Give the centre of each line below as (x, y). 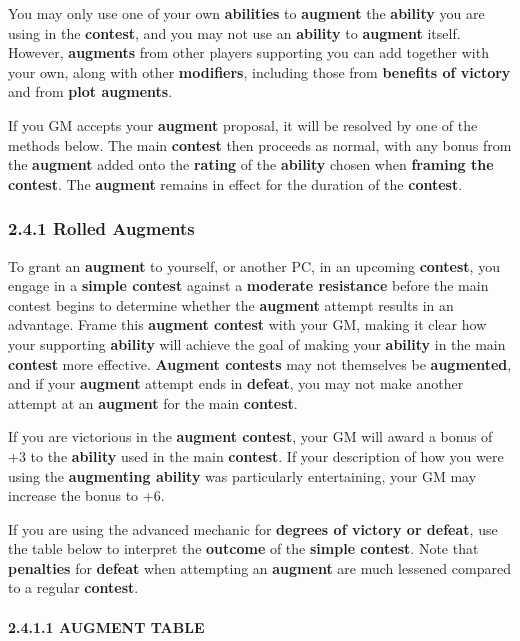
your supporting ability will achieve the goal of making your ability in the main (257, 343)
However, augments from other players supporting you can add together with (248, 52)
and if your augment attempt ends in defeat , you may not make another (236, 383)
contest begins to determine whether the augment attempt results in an (231, 304)
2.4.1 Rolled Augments (101, 228)
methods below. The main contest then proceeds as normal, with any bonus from (260, 144)
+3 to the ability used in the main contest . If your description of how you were (256, 455)
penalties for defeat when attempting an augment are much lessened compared (259, 567)
